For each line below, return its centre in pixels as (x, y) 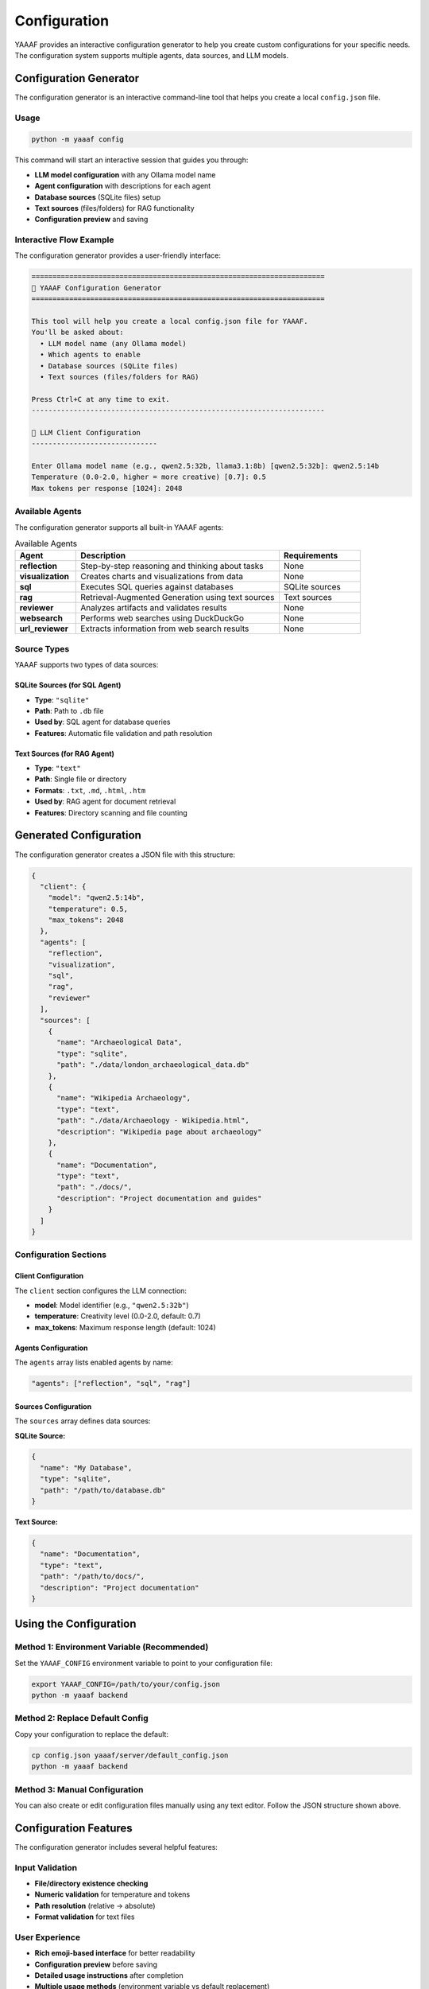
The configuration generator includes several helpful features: (116, 1847)
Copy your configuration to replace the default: (91, 1734)
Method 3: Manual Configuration (79, 1789)
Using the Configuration (75, 1624)
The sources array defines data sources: (83, 1421)
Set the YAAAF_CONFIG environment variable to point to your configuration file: (144, 1663)
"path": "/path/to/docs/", (93, 1576)
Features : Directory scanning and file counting (111, 812)
